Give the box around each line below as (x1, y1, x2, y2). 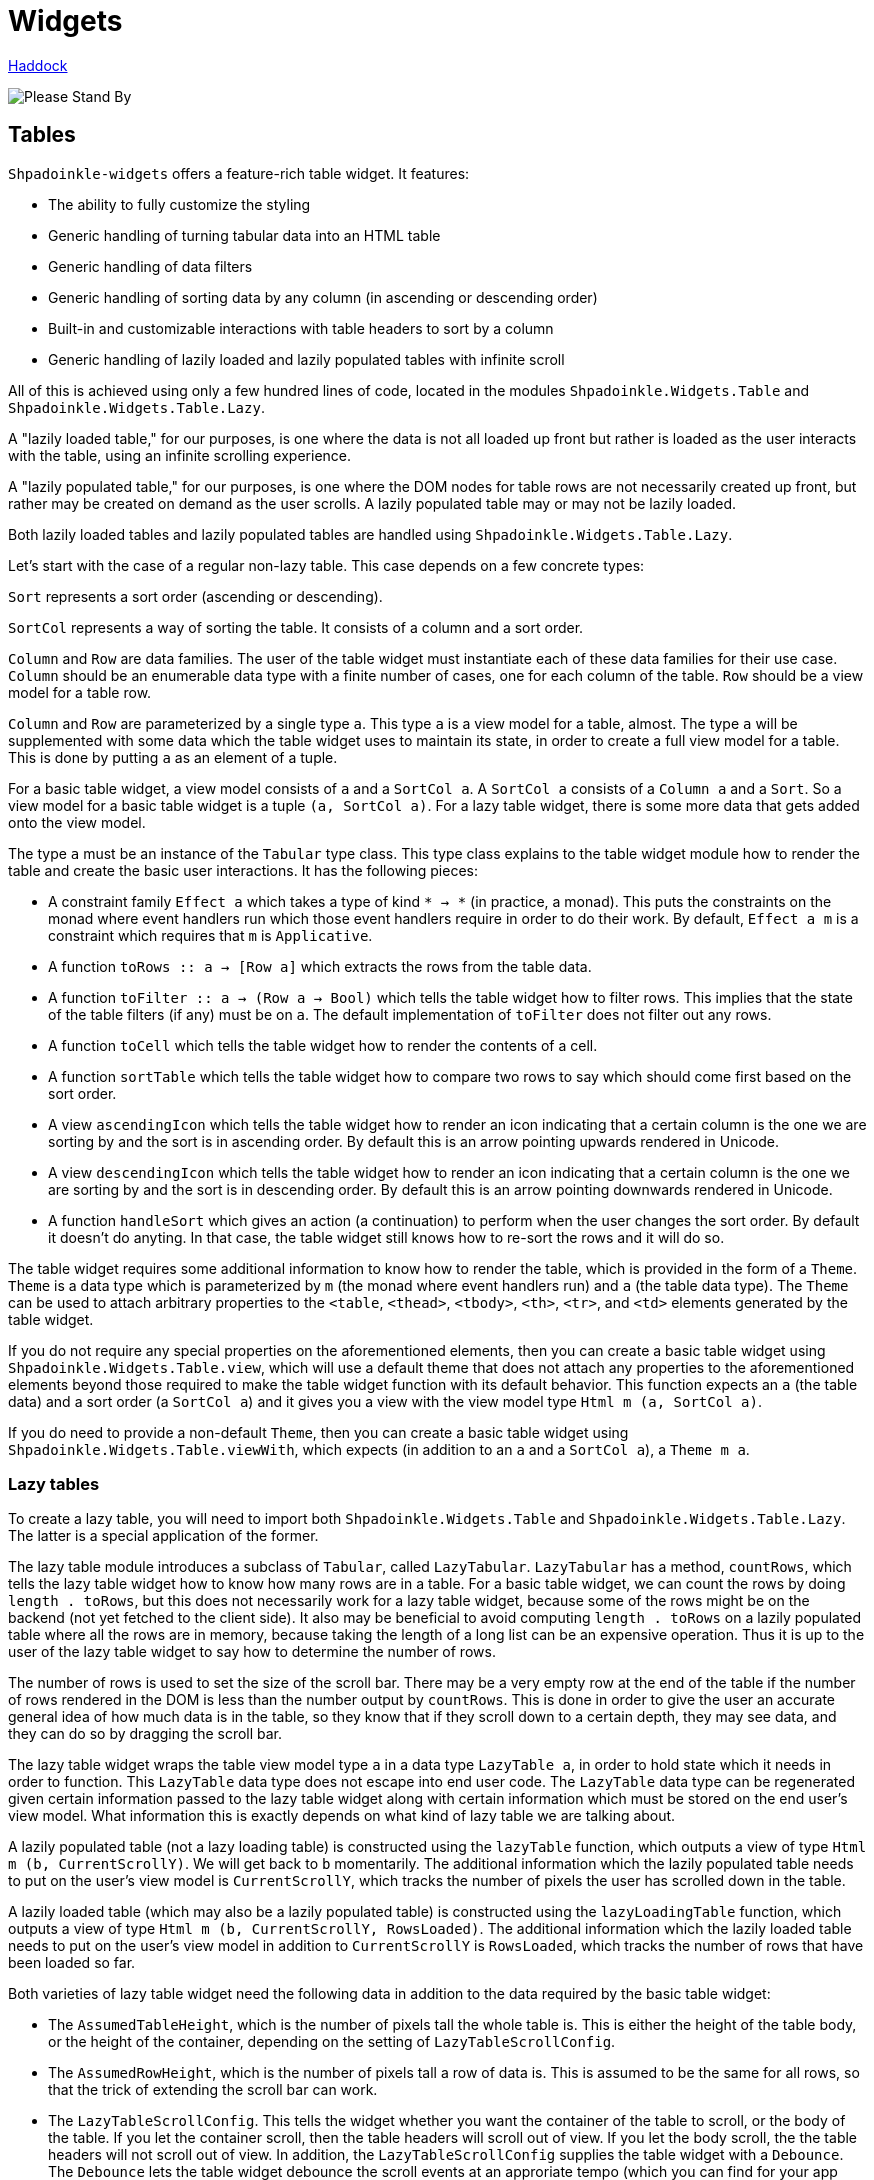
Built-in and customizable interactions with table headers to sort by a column (48, 319, 554, 337)
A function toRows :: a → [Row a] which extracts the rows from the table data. (48, 957, 592, 975)
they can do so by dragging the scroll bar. (8, 1725, 283, 1743)
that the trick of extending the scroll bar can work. (48, 2081, 378, 2099)
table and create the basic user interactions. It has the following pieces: (8, 861, 478, 879)
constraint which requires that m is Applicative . (48, 926, 373, 944)
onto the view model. (8, 813, 146, 831)
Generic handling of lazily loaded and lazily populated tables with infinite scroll (48, 350, 565, 368)
